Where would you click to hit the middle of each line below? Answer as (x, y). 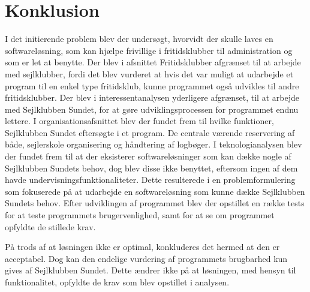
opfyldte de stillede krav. (50, 226)
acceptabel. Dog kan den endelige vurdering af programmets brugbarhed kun (146, 258)
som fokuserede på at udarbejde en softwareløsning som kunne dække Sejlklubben (155, 191)
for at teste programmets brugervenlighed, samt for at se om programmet (140, 215)
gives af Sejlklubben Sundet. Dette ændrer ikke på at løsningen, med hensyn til (151, 270)
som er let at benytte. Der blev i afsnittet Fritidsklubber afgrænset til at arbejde (153, 62)
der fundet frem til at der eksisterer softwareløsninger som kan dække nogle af (148, 156)
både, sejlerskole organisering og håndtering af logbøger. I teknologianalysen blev (154, 144)
